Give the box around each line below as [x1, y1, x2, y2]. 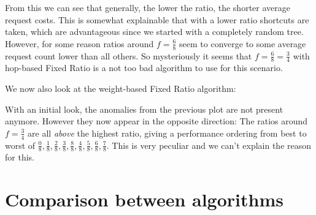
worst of [5, 138, 36, 151]
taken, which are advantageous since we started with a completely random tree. [5, 25, 304, 38]
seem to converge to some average [179, 37, 306, 50]
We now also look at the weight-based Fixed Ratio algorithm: [5, 82, 236, 95]
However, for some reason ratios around [5, 37, 154, 50]
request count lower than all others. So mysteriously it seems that [5, 49, 252, 62]
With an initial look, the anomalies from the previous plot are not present [5, 102, 283, 115]
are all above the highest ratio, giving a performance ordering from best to [28, 126, 307, 139]
